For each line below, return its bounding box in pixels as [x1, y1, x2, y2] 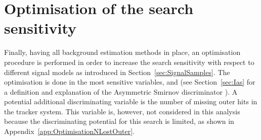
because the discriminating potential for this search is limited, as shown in [4, 116, 234, 126]
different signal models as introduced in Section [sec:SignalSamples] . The [4, 66, 230, 77]
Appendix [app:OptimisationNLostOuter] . [4, 126, 135, 136]
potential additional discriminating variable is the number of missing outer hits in [4, 96, 257, 107]
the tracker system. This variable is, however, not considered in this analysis [4, 106, 240, 116]
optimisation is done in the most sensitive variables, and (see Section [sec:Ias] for [4, 77, 255, 87]
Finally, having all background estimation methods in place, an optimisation [4, 47, 241, 57]
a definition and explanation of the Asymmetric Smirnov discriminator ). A [4, 86, 238, 97]
